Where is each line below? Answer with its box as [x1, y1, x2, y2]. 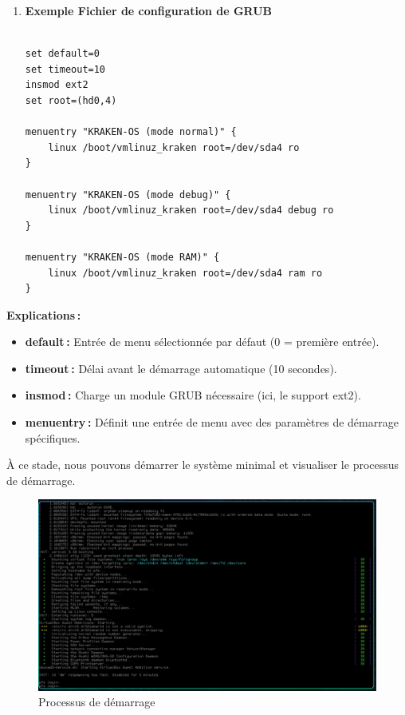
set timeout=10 [25, 63, 106, 75]
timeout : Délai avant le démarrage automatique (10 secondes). [25, 359, 337, 376]
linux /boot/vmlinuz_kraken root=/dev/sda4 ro [48, 141, 300, 153]
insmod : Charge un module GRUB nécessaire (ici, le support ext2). [25, 387, 361, 403]
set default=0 [25, 48, 100, 60]
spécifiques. [25, 429, 81, 446]
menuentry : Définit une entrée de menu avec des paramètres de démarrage [25, 414, 399, 431]
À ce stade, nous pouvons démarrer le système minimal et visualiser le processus [6, 456, 399, 473]
